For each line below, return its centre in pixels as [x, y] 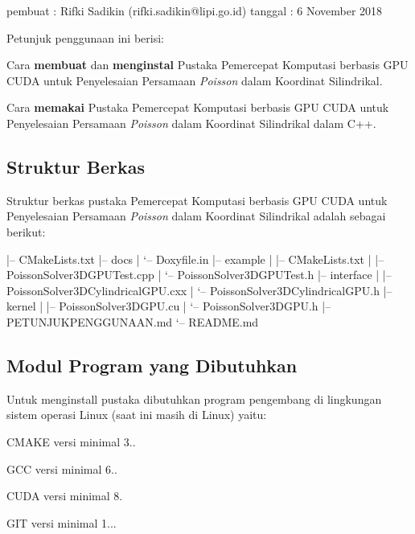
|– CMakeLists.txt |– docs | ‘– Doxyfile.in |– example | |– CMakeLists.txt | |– [195, 259]
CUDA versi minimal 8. [65, 496]
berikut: [26, 231]
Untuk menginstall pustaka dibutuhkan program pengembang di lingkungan [194, 398]
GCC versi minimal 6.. [62, 468]
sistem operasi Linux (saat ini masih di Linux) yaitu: [137, 415]
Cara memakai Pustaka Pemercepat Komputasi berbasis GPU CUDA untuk [198, 107]
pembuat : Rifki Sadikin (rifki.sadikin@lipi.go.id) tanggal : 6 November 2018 [195, 10]
